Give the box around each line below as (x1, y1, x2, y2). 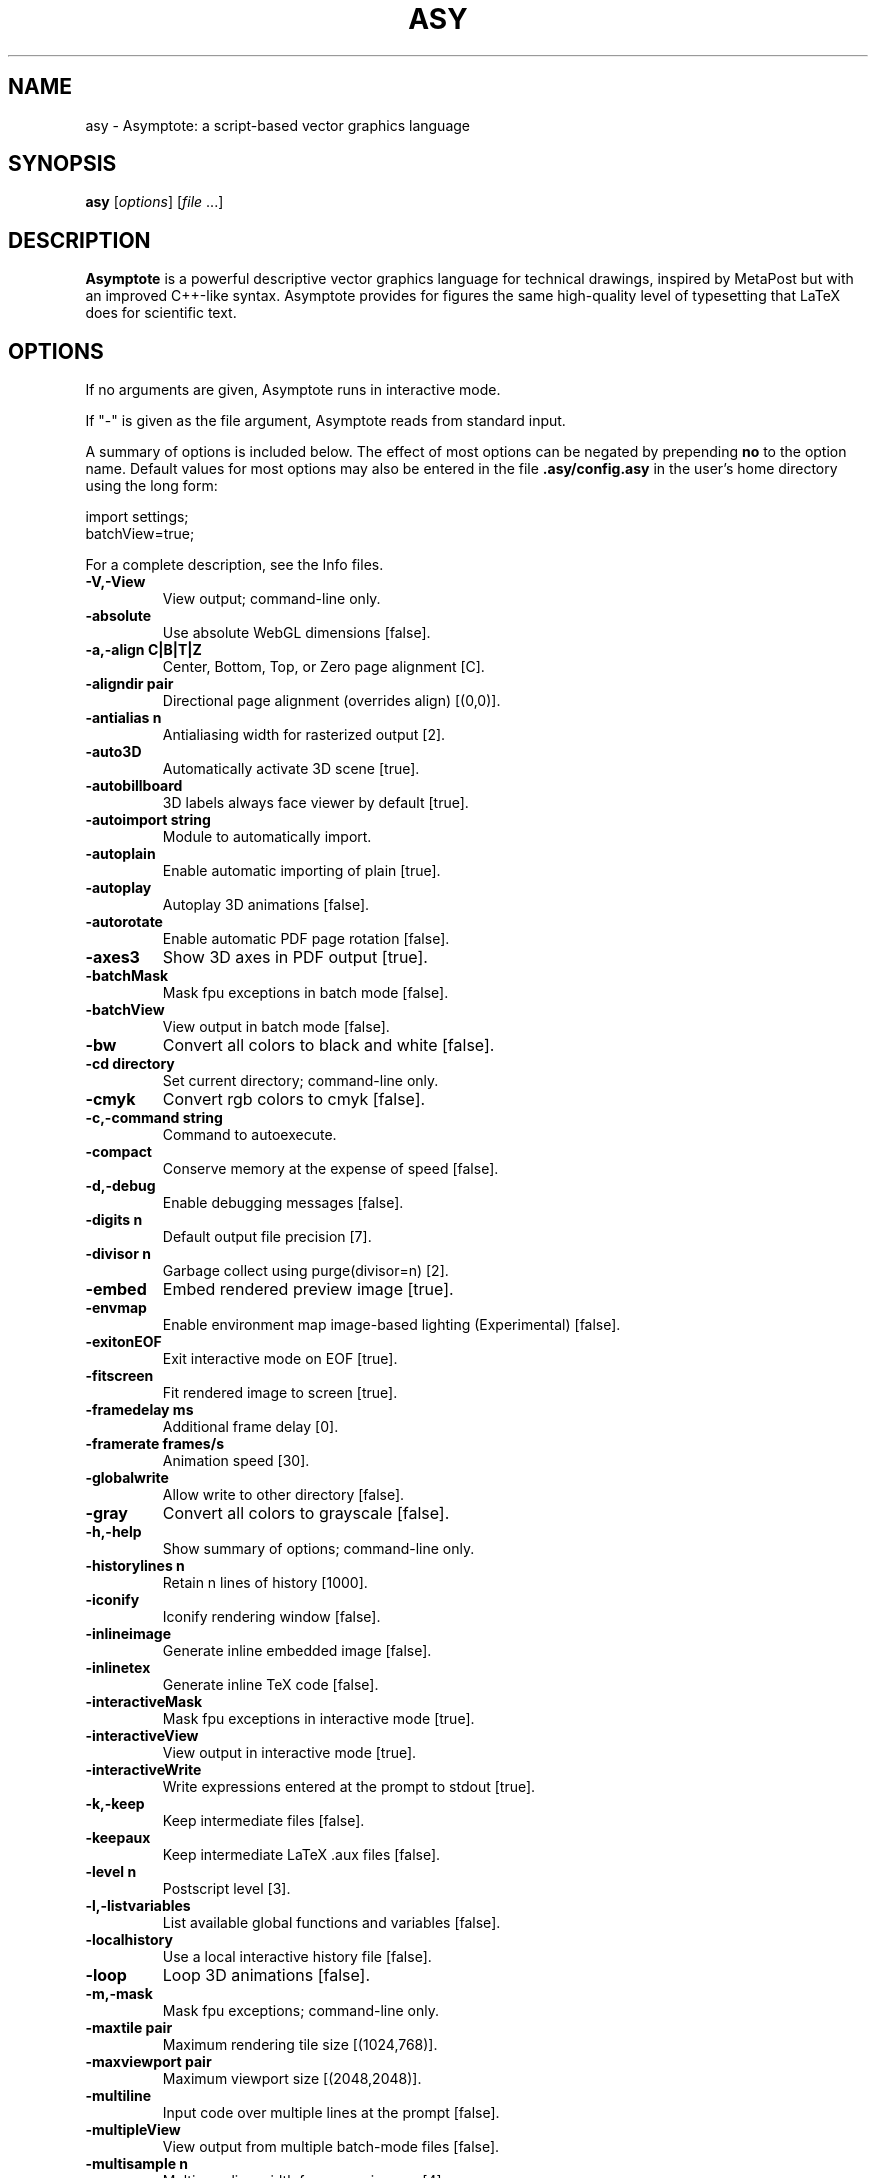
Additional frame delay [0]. (162, 1418, 339, 1436)
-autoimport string (85, 811, 211, 829)
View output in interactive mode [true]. (162, 1744, 417, 1762)
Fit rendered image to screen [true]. (162, 1384, 398, 1402)
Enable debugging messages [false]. (162, 1194, 404, 1212)
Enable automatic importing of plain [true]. (162, 862, 441, 880)
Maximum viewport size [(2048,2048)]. (162, 2070, 422, 2088)
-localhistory (85, 1931, 173, 1949)
